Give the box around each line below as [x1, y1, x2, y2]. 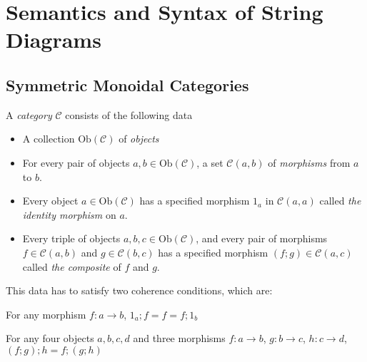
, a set [196, 155, 223, 170]
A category [6, 107, 52, 122]
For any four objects [6, 331, 94, 346]
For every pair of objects [22, 155, 130, 170]
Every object [22, 193, 79, 208]
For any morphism [6, 306, 86, 321]
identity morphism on [22, 207, 116, 222]
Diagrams [6, 25, 101, 54]
